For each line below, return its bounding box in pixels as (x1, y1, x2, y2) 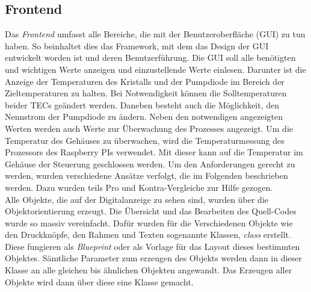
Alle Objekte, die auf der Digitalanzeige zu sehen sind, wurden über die (5, 193, 268, 205)
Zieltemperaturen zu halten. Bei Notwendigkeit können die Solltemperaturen (5, 87, 287, 99)
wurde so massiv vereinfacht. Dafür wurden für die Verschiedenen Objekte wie (5, 216, 293, 229)
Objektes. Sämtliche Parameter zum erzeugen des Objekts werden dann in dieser (5, 252, 302, 264)
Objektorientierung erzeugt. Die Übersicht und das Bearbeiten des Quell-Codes (5, 205, 297, 217)
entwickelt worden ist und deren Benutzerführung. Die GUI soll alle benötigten (5, 51, 296, 64)
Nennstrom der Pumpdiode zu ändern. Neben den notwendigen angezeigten (5, 110, 283, 123)
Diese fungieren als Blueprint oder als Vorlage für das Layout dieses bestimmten (5, 240, 300, 252)
